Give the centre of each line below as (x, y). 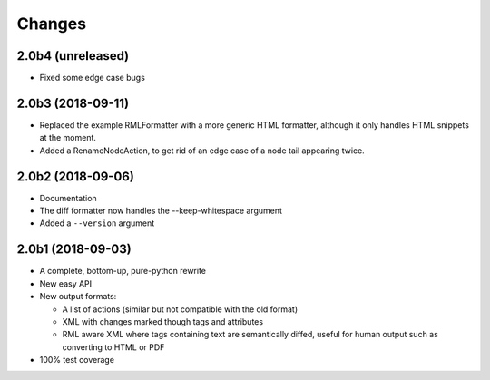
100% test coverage (77, 360)
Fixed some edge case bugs (92, 78)
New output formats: (78, 297)
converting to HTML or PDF (113, 347)
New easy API (66, 283)
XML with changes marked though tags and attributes (162, 321)
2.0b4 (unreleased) (73, 56)
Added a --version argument (97, 223)
